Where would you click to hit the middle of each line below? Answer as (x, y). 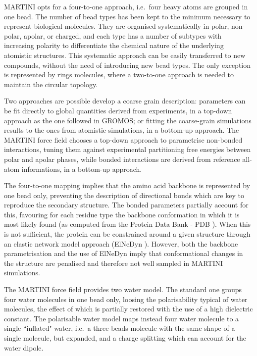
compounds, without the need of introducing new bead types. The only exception (128, 65)
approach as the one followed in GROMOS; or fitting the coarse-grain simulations (128, 120)
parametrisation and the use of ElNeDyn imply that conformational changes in (124, 253)
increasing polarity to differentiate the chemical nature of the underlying (114, 45)
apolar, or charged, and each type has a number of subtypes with (123, 35)
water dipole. (24, 347)
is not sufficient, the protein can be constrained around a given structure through (127, 234)
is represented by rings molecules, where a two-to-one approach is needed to (119, 75)
